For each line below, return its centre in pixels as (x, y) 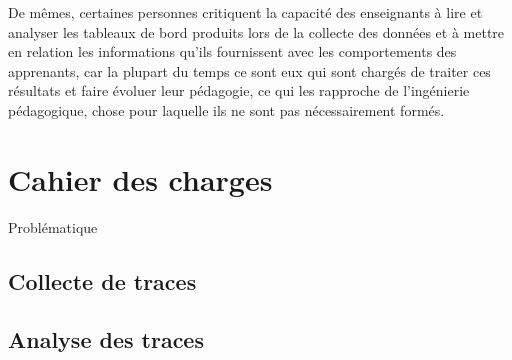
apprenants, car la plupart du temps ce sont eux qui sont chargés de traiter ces (249, 70)
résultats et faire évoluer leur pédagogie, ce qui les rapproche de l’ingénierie (239, 90)
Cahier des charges (140, 178)
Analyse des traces (106, 339)
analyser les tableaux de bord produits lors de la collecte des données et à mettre (256, 31)
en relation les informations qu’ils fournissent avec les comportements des (232, 51)
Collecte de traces (102, 280)
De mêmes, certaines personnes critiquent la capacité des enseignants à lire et (245, 12)
